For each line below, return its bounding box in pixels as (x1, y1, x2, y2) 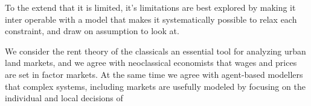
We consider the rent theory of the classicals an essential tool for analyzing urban (5, 44, 306, 57)
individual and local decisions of (5, 92, 123, 104)
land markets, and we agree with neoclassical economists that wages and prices (5, 56, 297, 69)
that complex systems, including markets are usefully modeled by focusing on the (5, 80, 306, 92)
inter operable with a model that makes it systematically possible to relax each (5, 13, 297, 25)
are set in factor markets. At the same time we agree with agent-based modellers (5, 68, 303, 80)
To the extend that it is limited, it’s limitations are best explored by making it (5, 1, 296, 13)
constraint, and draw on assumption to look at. (5, 25, 179, 37)
